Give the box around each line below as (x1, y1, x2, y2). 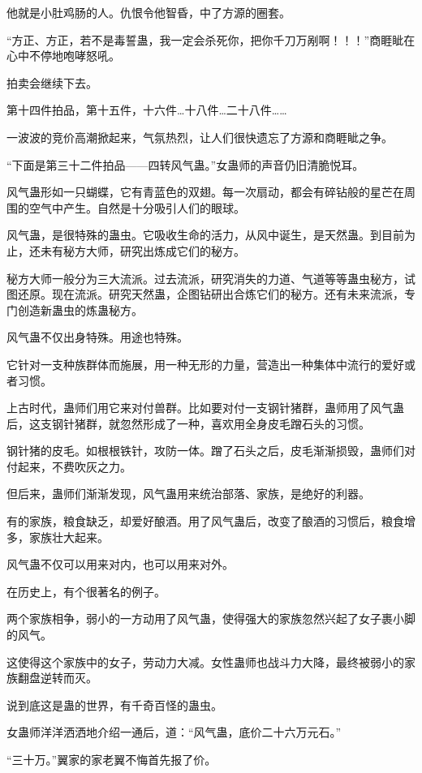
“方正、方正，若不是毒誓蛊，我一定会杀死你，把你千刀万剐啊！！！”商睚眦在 (6, 31, 416, 48)
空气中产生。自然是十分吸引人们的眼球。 (28, 199, 245, 216)
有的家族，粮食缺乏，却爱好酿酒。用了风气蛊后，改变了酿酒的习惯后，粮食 (6, 513, 404, 530)
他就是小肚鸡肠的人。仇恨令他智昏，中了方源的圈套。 (6, 4, 291, 20)
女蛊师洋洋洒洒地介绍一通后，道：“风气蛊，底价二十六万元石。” (6, 724, 342, 741)
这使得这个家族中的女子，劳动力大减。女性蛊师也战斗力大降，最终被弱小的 (6, 653, 404, 670)
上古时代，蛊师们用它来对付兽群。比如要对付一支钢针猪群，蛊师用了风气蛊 (6, 399, 404, 416)
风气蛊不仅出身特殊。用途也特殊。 (6, 329, 188, 346)
